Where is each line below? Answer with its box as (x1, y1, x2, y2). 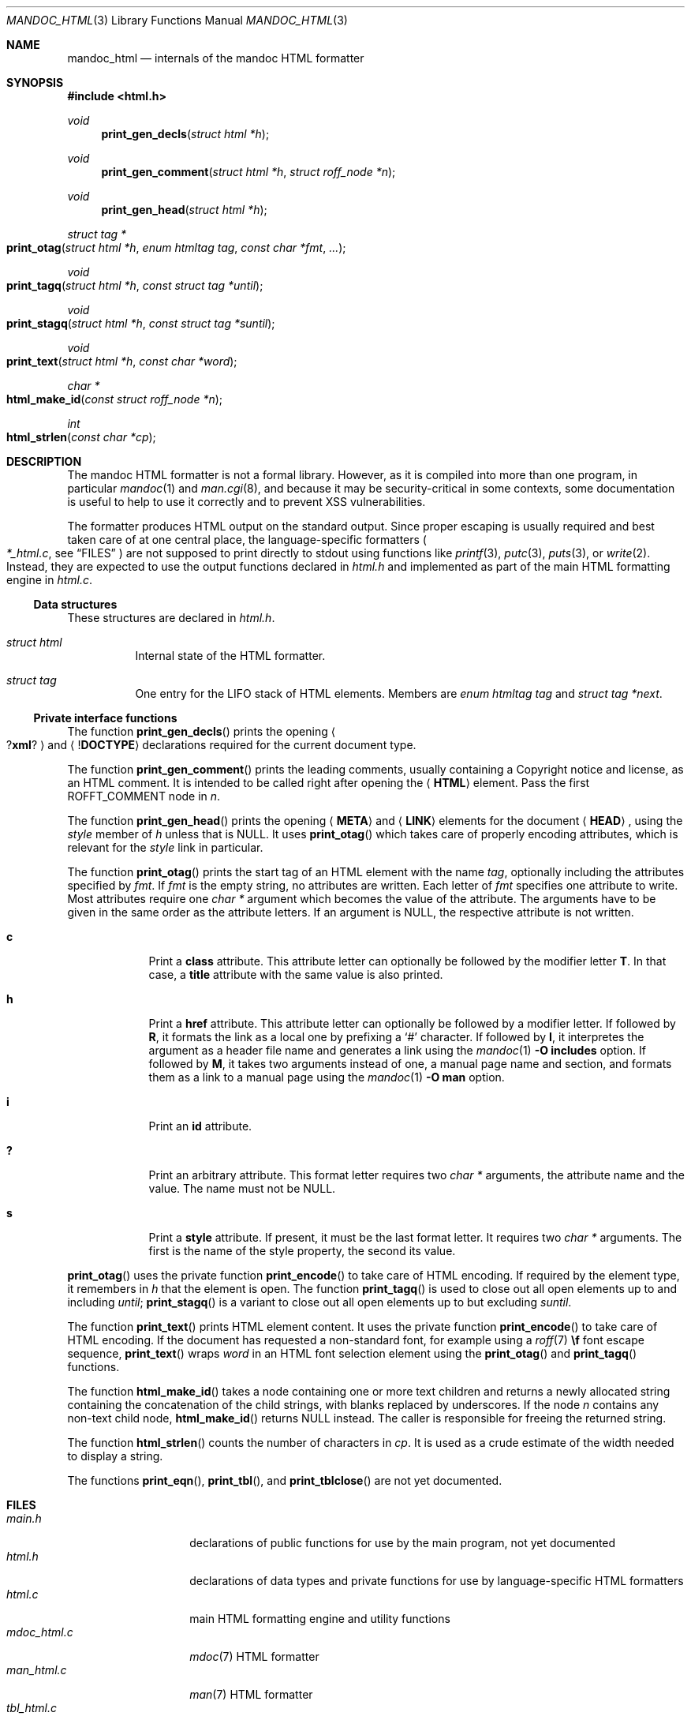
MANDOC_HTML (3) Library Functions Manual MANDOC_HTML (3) (6, 13, 348, 27)
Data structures (33, 598, 118, 611)
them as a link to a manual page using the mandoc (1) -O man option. (148, 1070, 505, 1084)
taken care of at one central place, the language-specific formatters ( (67, 533, 427, 546)
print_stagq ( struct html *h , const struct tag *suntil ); (6, 317, 275, 330)
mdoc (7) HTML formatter (189, 1650, 319, 1663)
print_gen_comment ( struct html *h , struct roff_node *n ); (101, 165, 396, 178)
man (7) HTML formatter (189, 1688, 313, 1701)
